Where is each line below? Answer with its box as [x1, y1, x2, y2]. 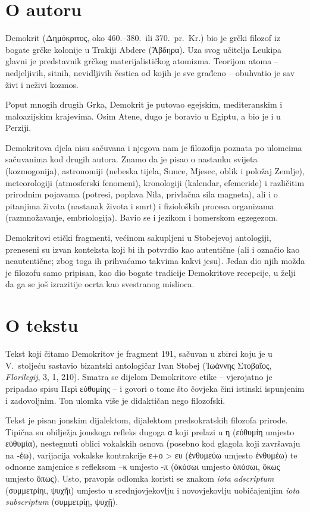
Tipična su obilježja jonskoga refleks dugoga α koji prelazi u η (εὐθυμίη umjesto [5, 425, 295, 438]
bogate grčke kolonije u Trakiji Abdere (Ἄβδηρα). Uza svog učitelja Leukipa [5, 43, 282, 55]
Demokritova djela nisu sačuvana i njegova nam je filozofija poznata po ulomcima [5, 141, 302, 153]
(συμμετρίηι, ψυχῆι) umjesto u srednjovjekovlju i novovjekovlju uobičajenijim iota [5, 483, 300, 496]
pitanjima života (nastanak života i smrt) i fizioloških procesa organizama [5, 199, 274, 212]
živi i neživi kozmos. [5, 78, 79, 90]
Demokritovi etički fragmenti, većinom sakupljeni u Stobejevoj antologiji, [5, 231, 271, 244]
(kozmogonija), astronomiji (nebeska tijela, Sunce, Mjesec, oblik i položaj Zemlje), [5, 165, 305, 177]
